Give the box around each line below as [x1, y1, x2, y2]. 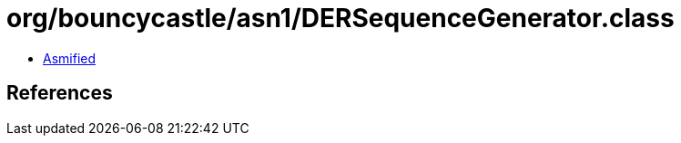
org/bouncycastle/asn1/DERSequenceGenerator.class [6, 3, 675, 33]
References [6, 81, 113, 105]
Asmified [43, 50, 97, 66]
